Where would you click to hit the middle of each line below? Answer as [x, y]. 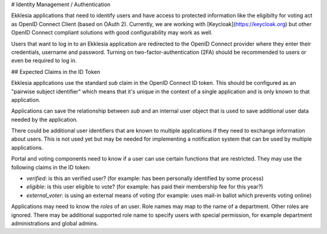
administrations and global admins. [55, 223]
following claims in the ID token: [51, 167]
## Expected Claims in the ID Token [56, 72]
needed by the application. [45, 119]
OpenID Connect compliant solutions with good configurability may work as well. [112, 33]
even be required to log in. [44, 61]
